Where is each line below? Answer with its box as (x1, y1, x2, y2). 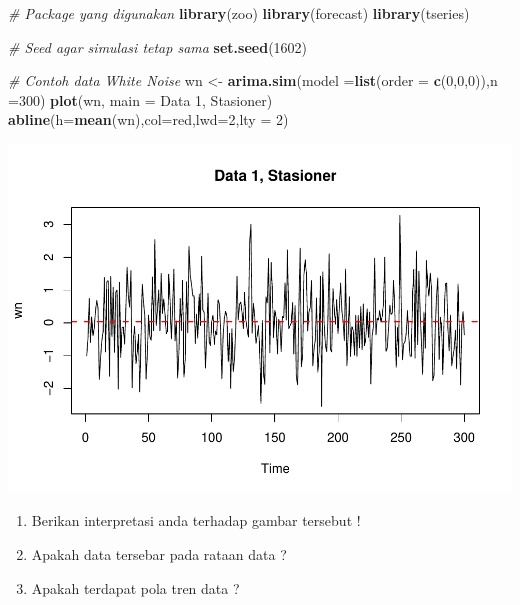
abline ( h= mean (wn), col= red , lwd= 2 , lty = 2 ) (8, 109, 289, 130)
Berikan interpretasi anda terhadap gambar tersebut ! (31, 510, 361, 531)
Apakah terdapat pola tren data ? (31, 577, 240, 598)
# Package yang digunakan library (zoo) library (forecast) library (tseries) (8, 3, 470, 23)
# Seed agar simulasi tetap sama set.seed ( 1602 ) (8, 36, 308, 57)
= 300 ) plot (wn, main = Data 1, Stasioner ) (8, 89, 273, 110)
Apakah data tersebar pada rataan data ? (31, 544, 287, 565)
